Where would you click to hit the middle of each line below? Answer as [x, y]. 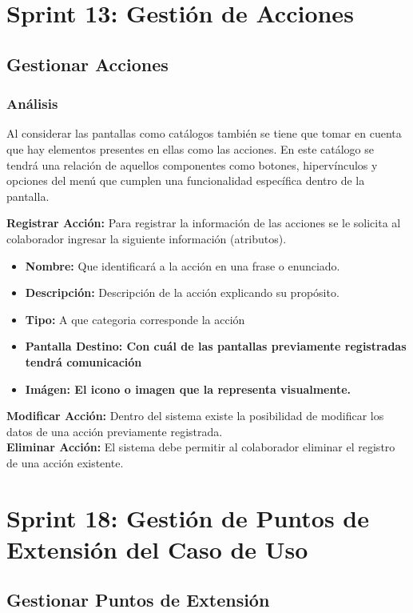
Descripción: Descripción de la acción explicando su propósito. [182, 292]
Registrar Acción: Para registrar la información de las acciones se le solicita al [204, 223]
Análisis [32, 104]
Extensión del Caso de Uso [157, 549]
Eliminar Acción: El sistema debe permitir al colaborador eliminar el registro [201, 447]
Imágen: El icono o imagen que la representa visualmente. [188, 389]
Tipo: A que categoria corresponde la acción [135, 319]
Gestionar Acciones [87, 64]
